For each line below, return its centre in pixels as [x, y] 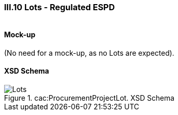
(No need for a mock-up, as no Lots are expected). [89, 53]
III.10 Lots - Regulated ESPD [60, 7]
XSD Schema [27, 71]
